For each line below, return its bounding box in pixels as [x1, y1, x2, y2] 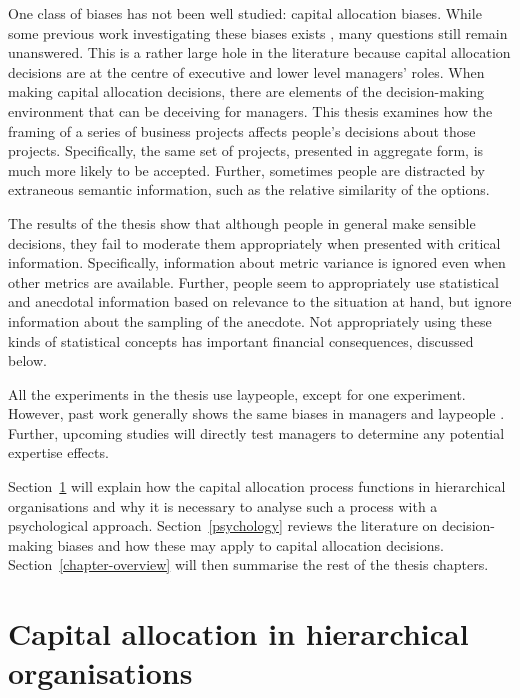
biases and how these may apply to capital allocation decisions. [57, 534, 444, 555]
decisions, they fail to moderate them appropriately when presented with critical [8, 232, 501, 253]
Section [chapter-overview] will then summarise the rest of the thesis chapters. [8, 554, 489, 575]
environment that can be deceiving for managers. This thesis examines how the [8, 100, 493, 121]
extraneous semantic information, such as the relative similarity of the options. [8, 179, 490, 200]
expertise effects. [8, 442, 109, 463]
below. [8, 350, 47, 371]
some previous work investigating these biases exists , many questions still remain [8, 22, 508, 43]
